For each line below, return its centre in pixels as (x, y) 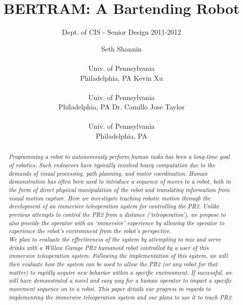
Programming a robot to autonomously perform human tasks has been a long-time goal (119, 157)
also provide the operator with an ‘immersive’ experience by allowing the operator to (117, 223)
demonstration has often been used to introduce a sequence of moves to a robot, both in (120, 181)
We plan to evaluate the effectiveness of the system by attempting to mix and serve (115, 239)
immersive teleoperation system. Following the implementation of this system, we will (118, 256)
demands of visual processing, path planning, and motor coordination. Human (108, 173)
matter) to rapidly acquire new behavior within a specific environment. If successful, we (120, 272)
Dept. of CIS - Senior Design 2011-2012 (121, 32)
